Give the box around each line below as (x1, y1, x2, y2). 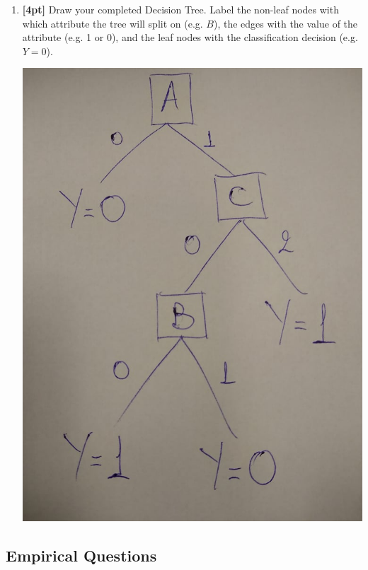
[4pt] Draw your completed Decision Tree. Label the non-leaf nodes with (22, 2, 339, 16)
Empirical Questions (6, 544, 157, 566)
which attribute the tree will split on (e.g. (22, 16, 203, 30)
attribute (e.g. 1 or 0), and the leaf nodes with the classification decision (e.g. (22, 30, 358, 45)
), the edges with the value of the (213, 16, 358, 30)
